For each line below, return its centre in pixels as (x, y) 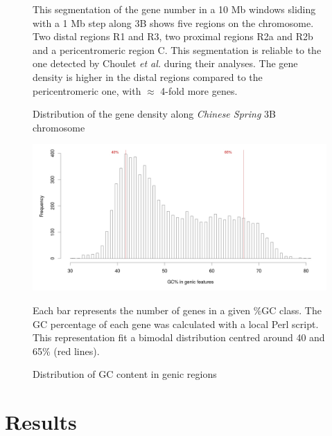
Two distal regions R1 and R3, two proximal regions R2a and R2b (173, 36)
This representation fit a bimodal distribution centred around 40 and (179, 337)
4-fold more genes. (199, 90)
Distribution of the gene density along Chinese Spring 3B (154, 114)
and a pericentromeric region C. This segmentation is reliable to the (177, 49)
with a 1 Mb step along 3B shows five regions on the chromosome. (173, 22)
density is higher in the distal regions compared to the (148, 76)
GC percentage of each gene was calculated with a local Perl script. (176, 324)
